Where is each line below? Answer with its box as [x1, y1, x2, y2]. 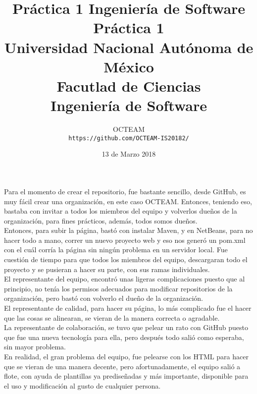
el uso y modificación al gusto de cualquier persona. [4, 380, 161, 391]
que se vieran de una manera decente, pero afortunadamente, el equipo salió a [4, 361, 241, 371]
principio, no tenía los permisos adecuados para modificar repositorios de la [4, 283, 233, 293]
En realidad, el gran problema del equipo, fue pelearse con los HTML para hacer [4, 351, 249, 361]
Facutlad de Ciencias [56, 75, 201, 96]
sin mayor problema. [4, 341, 66, 352]
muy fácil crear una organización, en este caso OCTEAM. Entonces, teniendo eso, [4, 196, 252, 206]
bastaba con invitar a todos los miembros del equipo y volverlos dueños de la [4, 206, 237, 216]
